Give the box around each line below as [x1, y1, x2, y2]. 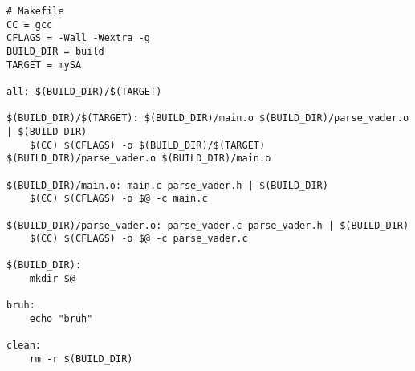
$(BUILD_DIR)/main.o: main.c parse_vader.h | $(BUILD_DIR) [6, 179, 328, 191]
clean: [6, 340, 41, 352]
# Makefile [6, 6, 64, 17]
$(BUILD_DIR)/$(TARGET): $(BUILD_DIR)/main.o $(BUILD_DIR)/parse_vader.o [6, 112, 409, 124]
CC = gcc [6, 18, 53, 31]
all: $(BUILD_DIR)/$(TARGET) [6, 85, 162, 97]
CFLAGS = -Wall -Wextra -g [6, 32, 150, 44]
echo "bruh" [29, 313, 93, 325]
